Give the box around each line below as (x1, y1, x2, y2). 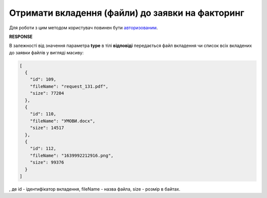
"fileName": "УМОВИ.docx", (30, 118, 96, 123)
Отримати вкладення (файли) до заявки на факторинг (9, 7, 245, 18)
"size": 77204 (30, 90, 64, 96)
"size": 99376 (30, 159, 64, 165)
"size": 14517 (30, 125, 64, 131)
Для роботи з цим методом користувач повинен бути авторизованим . (9, 25, 158, 31)
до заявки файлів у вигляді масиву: (9, 49, 84, 55)
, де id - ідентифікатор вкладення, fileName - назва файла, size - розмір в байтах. (9, 186, 180, 192)
